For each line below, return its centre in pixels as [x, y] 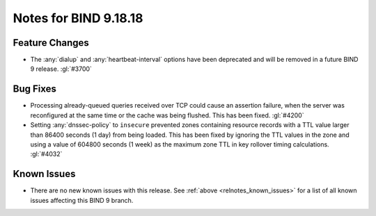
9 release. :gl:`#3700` [61, 69]
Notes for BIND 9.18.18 [78, 18]
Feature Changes [51, 43]
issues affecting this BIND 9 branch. [82, 200]
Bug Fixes [35, 89]
